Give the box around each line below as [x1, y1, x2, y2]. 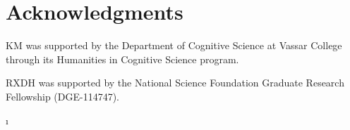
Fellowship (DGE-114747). [6, 89, 119, 103]
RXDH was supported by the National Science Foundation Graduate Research [6, 75, 344, 90]
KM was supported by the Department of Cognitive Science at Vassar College [6, 38, 342, 53]
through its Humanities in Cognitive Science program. [6, 51, 239, 66]
